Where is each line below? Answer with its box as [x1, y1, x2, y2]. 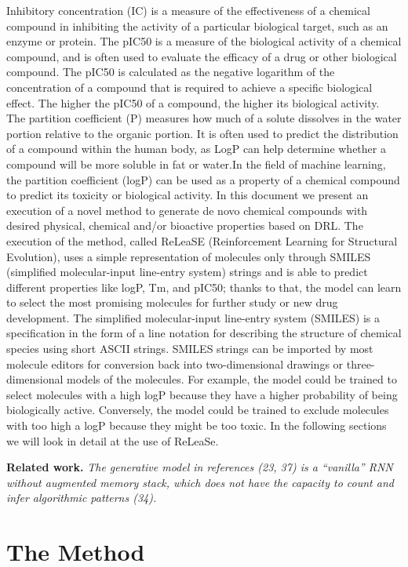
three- [346, 355, 375, 372]
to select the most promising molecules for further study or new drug [6, 294, 338, 311]
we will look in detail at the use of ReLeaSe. [6, 432, 219, 449]
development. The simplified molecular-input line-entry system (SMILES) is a [6, 309, 380, 325]
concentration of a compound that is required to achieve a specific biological [6, 78, 373, 95]
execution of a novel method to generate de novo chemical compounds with [6, 202, 368, 218]
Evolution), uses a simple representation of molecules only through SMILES [6, 248, 371, 264]
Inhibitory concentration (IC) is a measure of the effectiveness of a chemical [6, 2, 370, 18]
